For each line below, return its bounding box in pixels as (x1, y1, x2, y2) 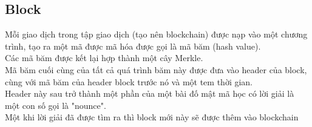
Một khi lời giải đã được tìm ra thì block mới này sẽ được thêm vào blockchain (5, 111, 299, 123)
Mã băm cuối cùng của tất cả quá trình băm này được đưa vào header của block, (5, 63, 307, 76)
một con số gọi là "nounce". (5, 99, 106, 111)
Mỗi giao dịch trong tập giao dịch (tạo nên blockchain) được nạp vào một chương (5, 28, 308, 41)
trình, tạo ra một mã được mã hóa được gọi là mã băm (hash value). (5, 39, 261, 52)
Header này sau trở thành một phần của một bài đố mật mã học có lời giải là (5, 87, 294, 100)
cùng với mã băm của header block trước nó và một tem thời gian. (5, 75, 253, 88)
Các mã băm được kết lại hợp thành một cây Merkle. (5, 51, 203, 64)
